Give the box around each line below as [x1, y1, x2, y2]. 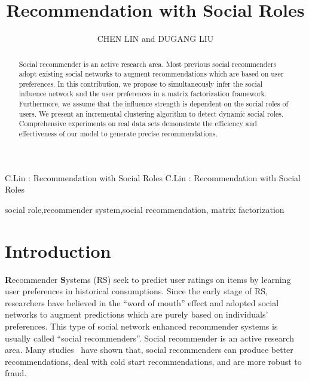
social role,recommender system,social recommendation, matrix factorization [5, 203, 284, 215]
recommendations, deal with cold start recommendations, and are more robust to [5, 355, 302, 367]
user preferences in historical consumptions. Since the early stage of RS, [5, 285, 268, 297]
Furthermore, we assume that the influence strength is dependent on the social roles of [19, 99, 289, 109]
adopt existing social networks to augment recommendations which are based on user [19, 69, 284, 79]
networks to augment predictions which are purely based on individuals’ [5, 308, 268, 321]
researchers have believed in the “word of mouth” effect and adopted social [5, 296, 279, 309]
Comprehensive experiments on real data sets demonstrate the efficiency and [19, 118, 257, 129]
